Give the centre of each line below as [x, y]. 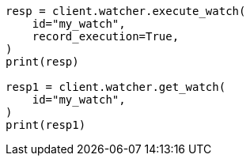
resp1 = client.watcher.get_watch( [116, 87]
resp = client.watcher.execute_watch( [126, 11]
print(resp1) [46, 125]
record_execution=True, [106, 36]
